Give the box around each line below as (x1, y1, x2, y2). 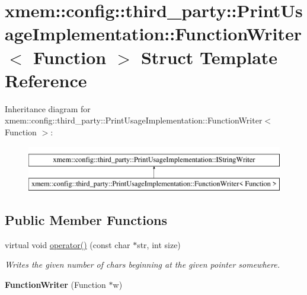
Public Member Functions (5, 211, 167, 229)
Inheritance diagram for (5, 102, 91, 115)
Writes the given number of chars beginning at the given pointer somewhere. (5, 258, 280, 271)
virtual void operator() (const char (5, 238, 130, 250)
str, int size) (137, 238, 181, 250)
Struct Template (140, 45, 278, 69)
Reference (5, 68, 87, 92)
